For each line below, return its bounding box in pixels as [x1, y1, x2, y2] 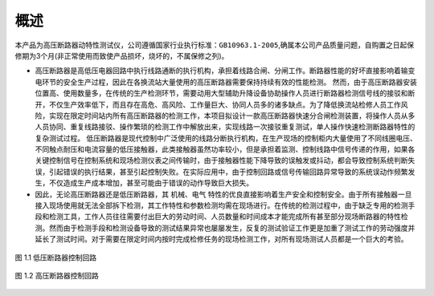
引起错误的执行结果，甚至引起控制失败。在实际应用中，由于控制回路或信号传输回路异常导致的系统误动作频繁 [48, 167, 408, 176]
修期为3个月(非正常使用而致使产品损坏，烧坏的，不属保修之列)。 [14, 51, 229, 60]
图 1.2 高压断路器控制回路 [14, 270, 100, 280]
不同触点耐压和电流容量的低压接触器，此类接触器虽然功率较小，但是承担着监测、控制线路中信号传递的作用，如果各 [35, 144, 416, 154]
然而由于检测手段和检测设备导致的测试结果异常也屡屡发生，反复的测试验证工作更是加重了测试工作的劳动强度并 [48, 223, 416, 233]
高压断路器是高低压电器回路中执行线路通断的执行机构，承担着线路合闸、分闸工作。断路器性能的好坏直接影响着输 [35, 66, 408, 75]
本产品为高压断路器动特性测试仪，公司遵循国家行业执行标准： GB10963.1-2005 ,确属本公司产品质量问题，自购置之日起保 [14, 40, 415, 50]
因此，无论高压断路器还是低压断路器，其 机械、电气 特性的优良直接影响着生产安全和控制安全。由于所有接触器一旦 [35, 189, 412, 199]
